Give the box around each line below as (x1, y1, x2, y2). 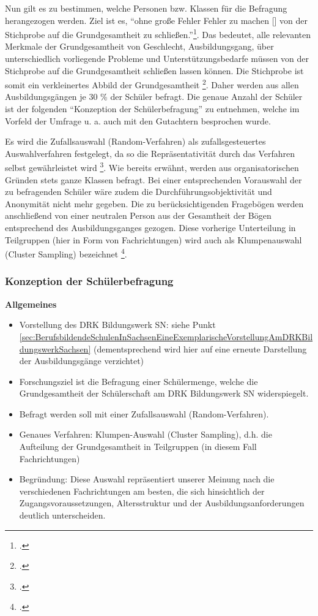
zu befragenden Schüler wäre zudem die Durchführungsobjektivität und (5, 185, 272, 198)
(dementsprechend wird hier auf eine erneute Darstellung (93, 342, 307, 355)
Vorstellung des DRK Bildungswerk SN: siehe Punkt (19, 318, 216, 331)
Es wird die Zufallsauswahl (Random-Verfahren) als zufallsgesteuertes (5, 135, 266, 148)
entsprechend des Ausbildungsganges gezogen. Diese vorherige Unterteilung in (5, 221, 296, 234)
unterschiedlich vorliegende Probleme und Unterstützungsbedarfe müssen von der (5, 52, 309, 65)
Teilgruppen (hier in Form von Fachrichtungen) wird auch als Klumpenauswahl (5, 233, 302, 246)
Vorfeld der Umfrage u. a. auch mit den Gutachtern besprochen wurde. (5, 114, 271, 127)
